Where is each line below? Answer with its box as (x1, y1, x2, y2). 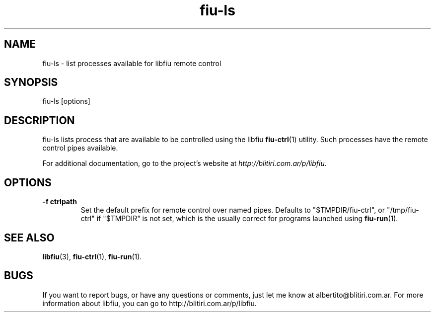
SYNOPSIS (4, 76, 58, 89)
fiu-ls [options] (42, 97, 90, 106)
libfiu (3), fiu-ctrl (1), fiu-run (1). (42, 252, 142, 261)
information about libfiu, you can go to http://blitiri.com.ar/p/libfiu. (42, 299, 257, 308)
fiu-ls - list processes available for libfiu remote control (42, 59, 221, 68)
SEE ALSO (4, 231, 55, 244)
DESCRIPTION (4, 114, 75, 127)
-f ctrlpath (42, 197, 77, 206)
